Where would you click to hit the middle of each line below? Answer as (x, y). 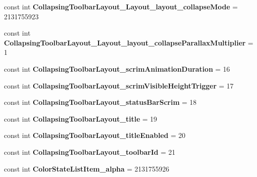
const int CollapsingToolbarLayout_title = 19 (81, 118)
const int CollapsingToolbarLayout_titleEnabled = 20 (95, 135)
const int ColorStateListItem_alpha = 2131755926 (87, 168)
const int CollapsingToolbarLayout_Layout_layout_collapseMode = (121, 6)
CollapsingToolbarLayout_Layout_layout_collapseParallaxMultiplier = (129, 42)
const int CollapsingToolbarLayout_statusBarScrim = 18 (100, 102)
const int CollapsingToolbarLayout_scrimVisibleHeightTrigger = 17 (119, 85)
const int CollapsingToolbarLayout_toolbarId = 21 (90, 152)
